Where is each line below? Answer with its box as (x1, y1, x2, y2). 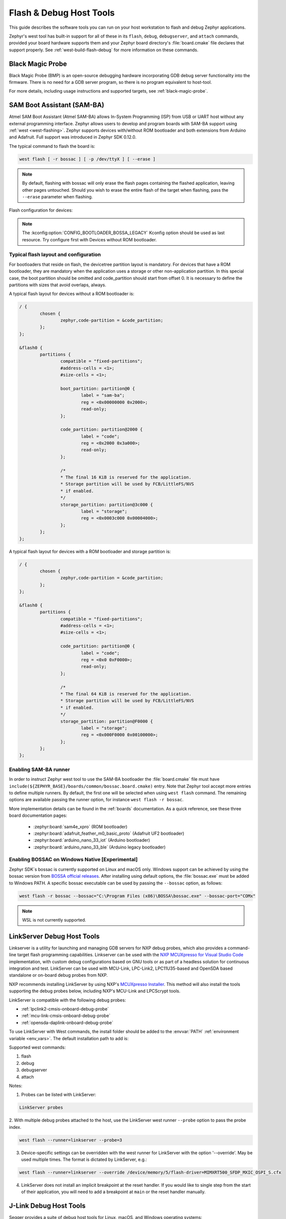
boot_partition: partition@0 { (60, 386, 135, 391)
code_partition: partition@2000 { (60, 427, 143, 433)
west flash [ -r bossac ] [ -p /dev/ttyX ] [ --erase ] (19, 156, 156, 162)
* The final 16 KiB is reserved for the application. (60, 474, 192, 480)
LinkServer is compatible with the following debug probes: (9, 997, 126, 1003)
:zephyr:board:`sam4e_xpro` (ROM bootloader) (33, 824, 128, 829)
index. (9, 1124, 21, 1130)
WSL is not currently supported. (22, 917, 86, 923)
